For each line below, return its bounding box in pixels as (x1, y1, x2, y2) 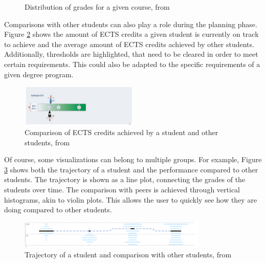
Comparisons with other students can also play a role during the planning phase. (4, 18, 257, 29)
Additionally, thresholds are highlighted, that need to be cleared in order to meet (4, 49, 258, 59)
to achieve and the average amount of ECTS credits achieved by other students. (4, 38, 254, 49)
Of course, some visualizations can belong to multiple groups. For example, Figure (4, 154, 262, 165)
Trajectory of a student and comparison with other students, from (25, 249, 232, 260)
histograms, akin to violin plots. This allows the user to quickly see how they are (4, 194, 257, 205)
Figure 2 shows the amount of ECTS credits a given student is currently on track (4, 29, 259, 39)
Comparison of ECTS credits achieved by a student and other (25, 127, 218, 138)
